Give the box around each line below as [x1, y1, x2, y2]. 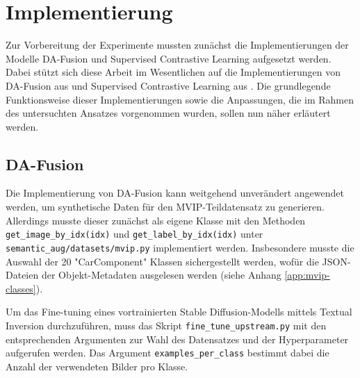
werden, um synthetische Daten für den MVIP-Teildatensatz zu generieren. [6, 199, 325, 214]
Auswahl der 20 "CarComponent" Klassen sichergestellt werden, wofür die [6, 254, 319, 268]
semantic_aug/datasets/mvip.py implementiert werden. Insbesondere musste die [6, 240, 354, 254]
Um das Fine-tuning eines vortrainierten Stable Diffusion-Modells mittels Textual [6, 304, 352, 319]
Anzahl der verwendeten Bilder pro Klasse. [6, 359, 188, 373]
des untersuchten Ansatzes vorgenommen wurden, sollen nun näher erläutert [6, 106, 331, 120]
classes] [6, 281, 36, 295]
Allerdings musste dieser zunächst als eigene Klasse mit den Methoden [6, 213, 306, 227]
